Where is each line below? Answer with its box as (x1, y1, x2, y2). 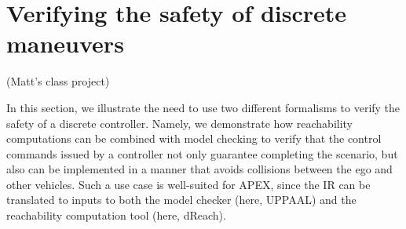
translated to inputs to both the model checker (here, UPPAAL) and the (6, 191, 357, 208)
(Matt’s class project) (6, 73, 110, 89)
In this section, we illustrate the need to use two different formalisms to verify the (6, 99, 401, 115)
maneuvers (6, 27, 124, 60)
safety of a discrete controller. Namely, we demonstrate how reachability (6, 114, 353, 131)
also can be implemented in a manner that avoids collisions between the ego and (6, 161, 393, 177)
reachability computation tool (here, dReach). (6, 207, 226, 224)
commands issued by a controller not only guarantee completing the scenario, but (6, 145, 398, 162)
